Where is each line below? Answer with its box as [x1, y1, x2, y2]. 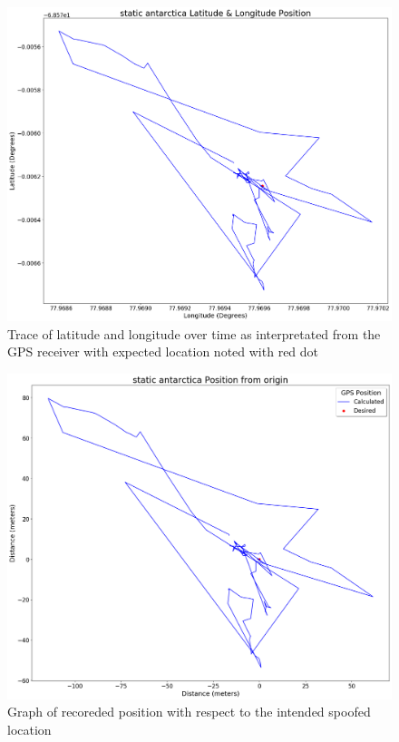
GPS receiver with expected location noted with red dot [7, 342, 319, 361]
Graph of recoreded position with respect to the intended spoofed [7, 702, 371, 721]
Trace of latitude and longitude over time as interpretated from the [7, 324, 381, 343]
